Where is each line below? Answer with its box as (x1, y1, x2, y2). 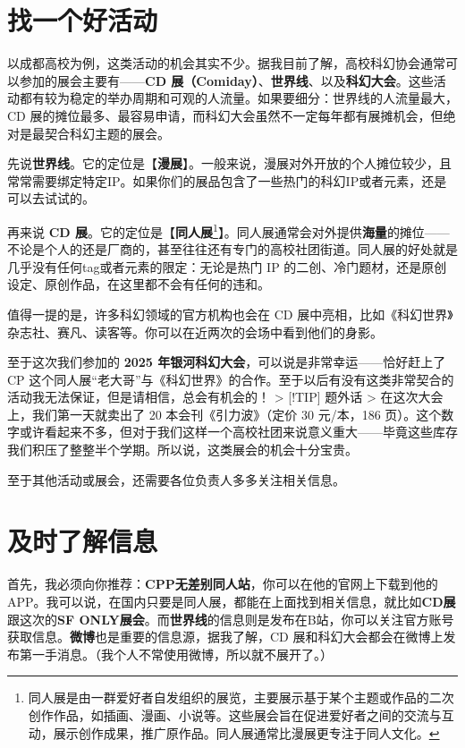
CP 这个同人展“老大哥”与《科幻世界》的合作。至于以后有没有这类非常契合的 (7, 370, 454, 388)
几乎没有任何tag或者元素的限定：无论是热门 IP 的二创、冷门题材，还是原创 (7, 257, 447, 276)
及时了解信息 (7, 523, 158, 559)
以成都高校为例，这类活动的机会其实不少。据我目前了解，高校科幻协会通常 (7, 54, 445, 72)
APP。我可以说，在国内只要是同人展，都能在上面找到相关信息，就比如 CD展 (7, 591, 456, 610)
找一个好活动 (7, 2, 158, 38)
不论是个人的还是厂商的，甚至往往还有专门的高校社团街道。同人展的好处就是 (7, 240, 458, 259)
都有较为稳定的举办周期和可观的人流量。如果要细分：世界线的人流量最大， (19, 89, 458, 107)
